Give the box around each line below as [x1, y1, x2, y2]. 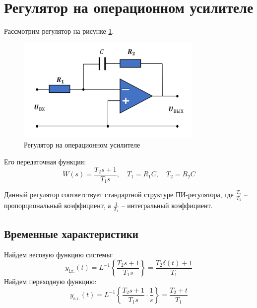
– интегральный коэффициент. [121, 200, 213, 211]
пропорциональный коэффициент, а [4, 200, 111, 211]
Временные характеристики [4, 226, 138, 241]
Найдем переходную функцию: [4, 276, 97, 287]
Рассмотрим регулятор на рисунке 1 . [4, 26, 114, 36]
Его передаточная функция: [4, 156, 86, 167]
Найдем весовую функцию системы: [4, 249, 113, 259]
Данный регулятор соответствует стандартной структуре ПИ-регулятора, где [4, 189, 234, 200]
